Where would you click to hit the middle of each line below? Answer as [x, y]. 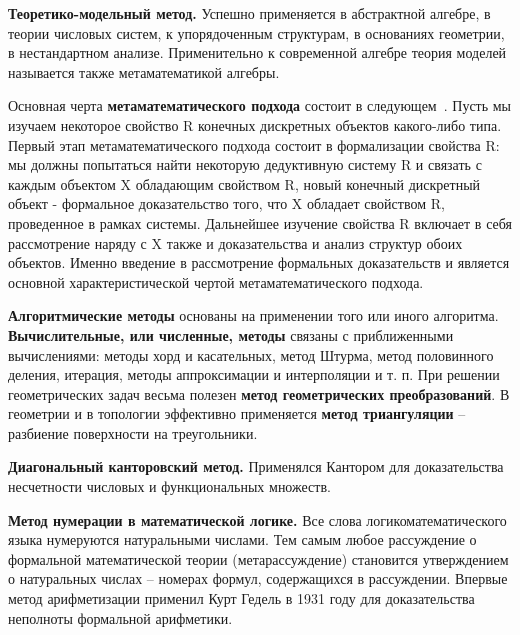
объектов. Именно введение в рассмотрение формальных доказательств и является [259, 262]
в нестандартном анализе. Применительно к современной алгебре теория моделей [257, 52]
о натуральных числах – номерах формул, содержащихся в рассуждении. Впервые [258, 578]
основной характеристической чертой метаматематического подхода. [216, 281]
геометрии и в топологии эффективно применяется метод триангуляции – [237, 413]
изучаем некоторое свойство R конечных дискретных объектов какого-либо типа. [255, 124]
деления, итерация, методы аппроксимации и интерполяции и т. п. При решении [254, 374]
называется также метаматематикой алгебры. [144, 71]
